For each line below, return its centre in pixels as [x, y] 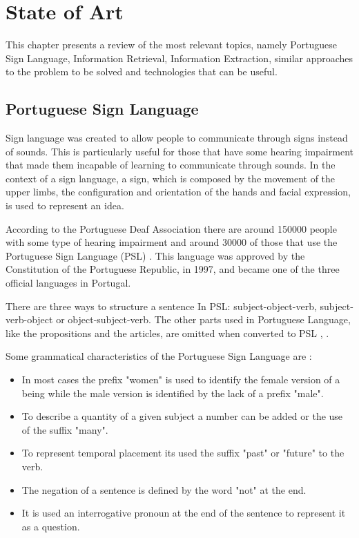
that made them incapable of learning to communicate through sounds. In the [171, 165]
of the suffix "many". [65, 429]
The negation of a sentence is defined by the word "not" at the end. [164, 489]
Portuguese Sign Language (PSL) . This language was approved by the [155, 255]
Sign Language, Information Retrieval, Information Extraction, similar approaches [179, 58]
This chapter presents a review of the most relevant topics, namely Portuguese [171, 45]
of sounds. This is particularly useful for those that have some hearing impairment [179, 151]
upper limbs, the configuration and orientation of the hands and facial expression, [178, 192]
